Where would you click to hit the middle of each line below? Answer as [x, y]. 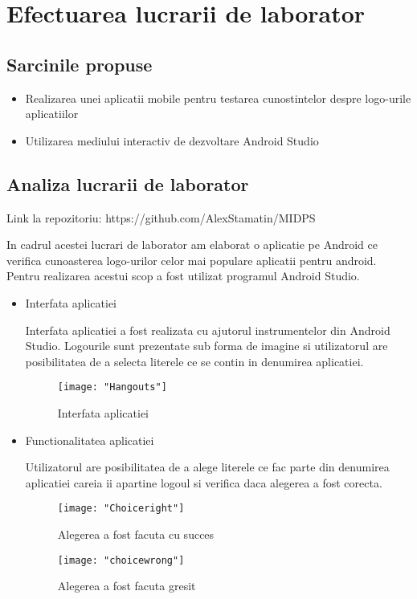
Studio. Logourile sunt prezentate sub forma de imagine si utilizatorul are [206, 346]
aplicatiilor [52, 114]
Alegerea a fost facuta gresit [127, 586]
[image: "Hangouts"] [112, 387]
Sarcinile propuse [80, 64]
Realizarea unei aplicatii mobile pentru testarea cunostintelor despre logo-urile [218, 98]
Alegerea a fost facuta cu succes [136, 534]
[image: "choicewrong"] [121, 560]
